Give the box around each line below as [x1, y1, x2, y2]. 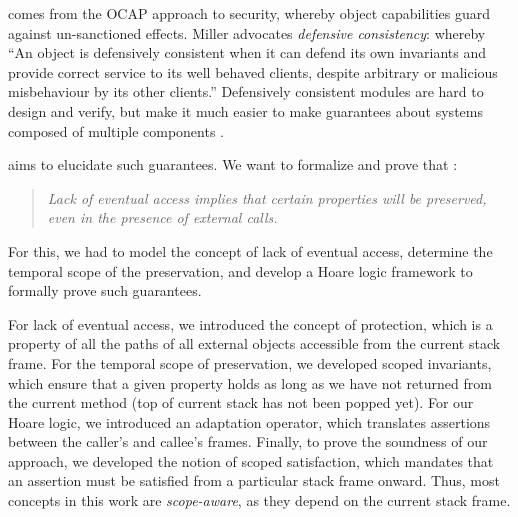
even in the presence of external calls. [47, 207, 278, 228]
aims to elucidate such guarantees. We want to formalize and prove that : [8, 154, 458, 175]
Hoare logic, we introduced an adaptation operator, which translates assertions [8, 411, 491, 432]
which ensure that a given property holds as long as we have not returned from [8, 372, 492, 393]
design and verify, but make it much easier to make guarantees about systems [8, 100, 483, 121]
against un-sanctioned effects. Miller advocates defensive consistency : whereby [8, 22, 486, 43]
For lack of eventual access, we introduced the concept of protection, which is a [8, 313, 493, 334]
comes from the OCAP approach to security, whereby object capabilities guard [8, 3, 491, 23]
